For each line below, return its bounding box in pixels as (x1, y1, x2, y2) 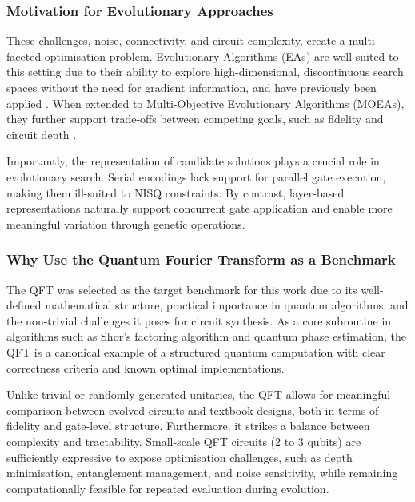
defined (6, 297, 42, 313)
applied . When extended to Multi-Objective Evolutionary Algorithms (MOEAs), (6, 94, 405, 111)
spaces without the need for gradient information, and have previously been (6, 79, 377, 95)
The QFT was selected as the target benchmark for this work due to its (6, 281, 357, 297)
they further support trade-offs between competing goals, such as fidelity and (6, 110, 384, 127)
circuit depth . (6, 125, 77, 142)
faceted (6, 47, 42, 64)
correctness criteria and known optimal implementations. (6, 359, 285, 376)
